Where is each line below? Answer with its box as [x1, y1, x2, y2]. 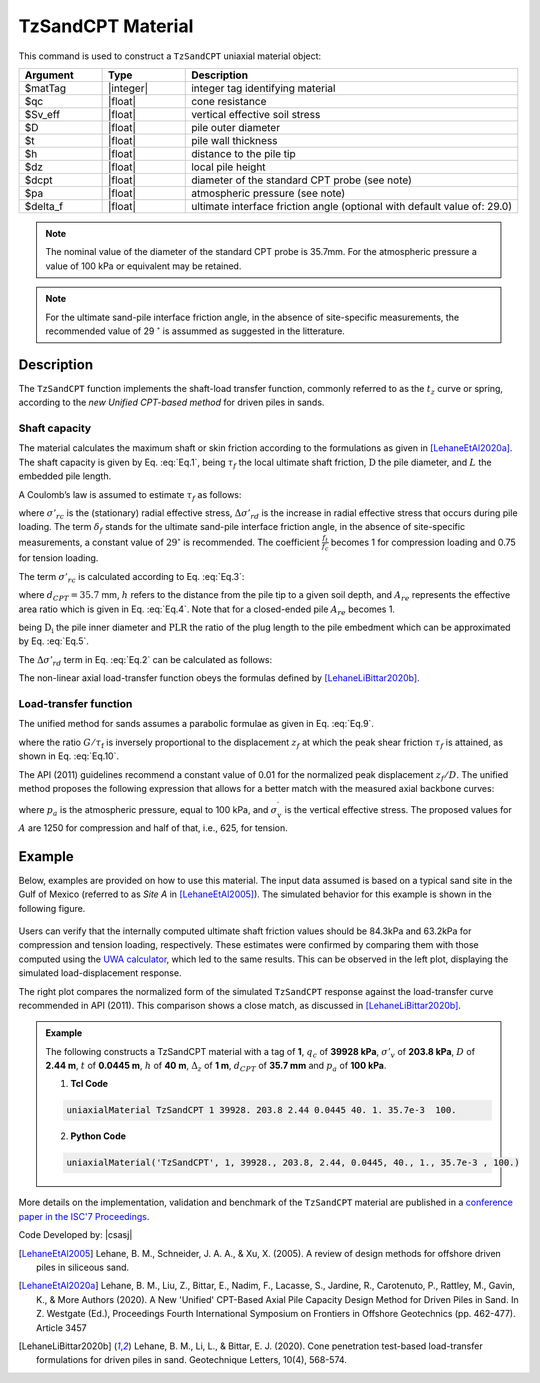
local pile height [191, 160, 266, 174]
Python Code [70, 1130, 127, 1142]
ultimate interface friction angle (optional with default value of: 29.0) [191, 199, 513, 213]
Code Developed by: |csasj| [18, 1229, 133, 1241]
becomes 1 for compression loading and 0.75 [330, 536, 517, 548]
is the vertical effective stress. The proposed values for [284, 804, 512, 816]
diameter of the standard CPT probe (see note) [191, 173, 412, 187]
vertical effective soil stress [191, 107, 321, 121]
